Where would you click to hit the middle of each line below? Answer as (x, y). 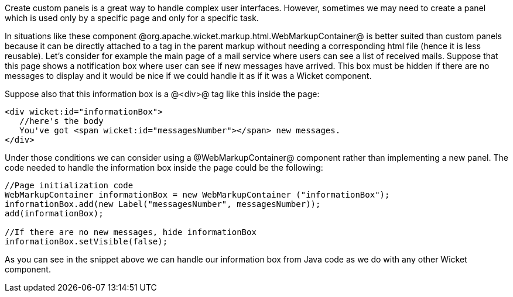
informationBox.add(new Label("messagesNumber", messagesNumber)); (163, 204)
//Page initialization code (69, 185)
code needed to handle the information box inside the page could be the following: (164, 168)
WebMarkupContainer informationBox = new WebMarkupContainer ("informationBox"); (197, 195)
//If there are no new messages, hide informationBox (131, 232)
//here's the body (61, 121)
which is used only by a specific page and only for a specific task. (132, 18)
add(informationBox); (54, 213)
